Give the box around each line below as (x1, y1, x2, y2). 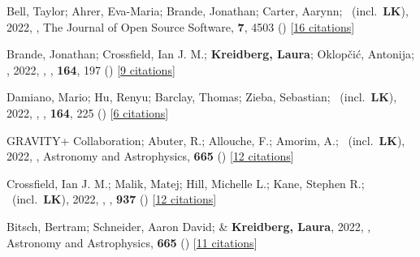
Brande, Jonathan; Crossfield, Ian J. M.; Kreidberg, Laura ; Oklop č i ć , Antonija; (6, 45, 414, 62)
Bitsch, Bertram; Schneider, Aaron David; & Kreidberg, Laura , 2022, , (6, 217, 371, 234)
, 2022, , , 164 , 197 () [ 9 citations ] (6, 61, 175, 78)
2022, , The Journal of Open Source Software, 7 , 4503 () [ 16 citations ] (6, 18, 355, 35)
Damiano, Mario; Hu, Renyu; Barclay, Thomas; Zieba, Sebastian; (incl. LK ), (6, 88, 397, 105)
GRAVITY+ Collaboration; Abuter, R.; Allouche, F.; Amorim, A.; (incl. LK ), (6, 131, 405, 148)
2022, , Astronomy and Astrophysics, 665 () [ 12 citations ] (6, 148, 294, 165)
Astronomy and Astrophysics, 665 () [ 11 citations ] (6, 233, 258, 251)
